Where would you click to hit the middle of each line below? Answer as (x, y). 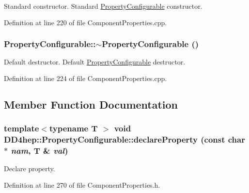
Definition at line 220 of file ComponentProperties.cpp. (86, 22)
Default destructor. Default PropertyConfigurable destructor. (95, 62)
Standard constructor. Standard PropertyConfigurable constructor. (103, 6)
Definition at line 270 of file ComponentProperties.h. (82, 185)
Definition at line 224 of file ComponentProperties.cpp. (86, 78)
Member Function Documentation (91, 104)
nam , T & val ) (39, 151)
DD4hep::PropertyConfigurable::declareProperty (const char (124, 139)
